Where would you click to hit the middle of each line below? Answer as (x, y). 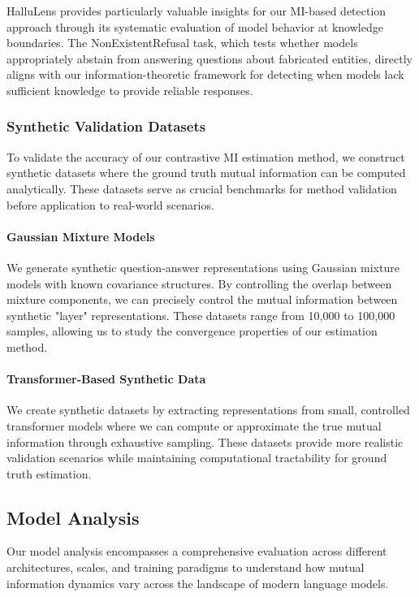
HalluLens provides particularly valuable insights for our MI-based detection (197, 11)
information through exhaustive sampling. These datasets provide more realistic (205, 441)
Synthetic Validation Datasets (106, 126)
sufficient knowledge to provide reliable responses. (130, 90)
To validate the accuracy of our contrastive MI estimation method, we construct (206, 156)
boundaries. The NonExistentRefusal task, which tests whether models (182, 43)
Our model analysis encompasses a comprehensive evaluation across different (197, 551)
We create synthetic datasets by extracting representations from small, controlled (208, 410)
